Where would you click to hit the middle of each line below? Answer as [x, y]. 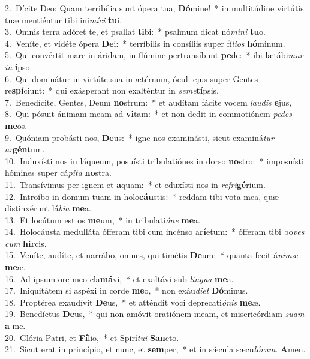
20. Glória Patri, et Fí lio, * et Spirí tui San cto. [92, 337]
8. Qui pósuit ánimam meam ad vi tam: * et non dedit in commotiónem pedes [148, 114]
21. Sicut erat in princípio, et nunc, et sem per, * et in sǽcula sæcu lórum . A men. [155, 349]
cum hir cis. [26, 243]
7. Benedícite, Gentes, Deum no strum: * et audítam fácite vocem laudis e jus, [148, 102]
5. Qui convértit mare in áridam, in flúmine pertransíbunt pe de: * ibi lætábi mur [154, 55]
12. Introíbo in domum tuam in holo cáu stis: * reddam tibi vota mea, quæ [142, 196]
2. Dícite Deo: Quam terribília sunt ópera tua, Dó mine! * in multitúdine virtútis [154, 8]
